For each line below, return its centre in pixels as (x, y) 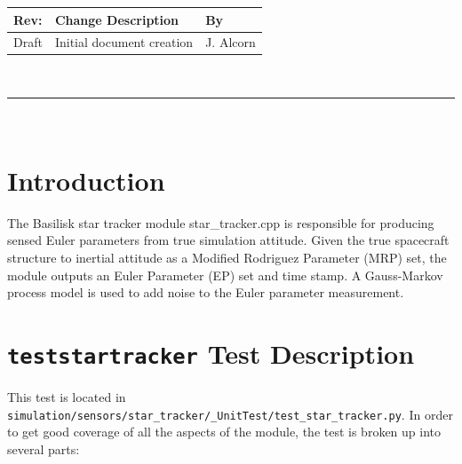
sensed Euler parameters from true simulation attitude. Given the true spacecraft (228, 240)
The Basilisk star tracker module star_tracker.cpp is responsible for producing (221, 222)
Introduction (86, 180)
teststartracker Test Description (211, 353)
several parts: (44, 448)
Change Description (117, 19)
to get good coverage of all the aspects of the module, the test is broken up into (224, 432)
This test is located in (67, 396)
